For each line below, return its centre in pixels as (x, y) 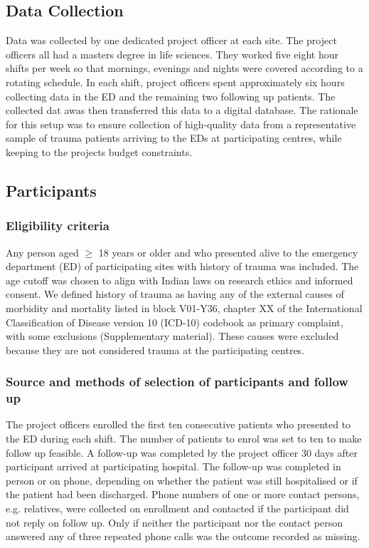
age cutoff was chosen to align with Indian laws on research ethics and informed (180, 280)
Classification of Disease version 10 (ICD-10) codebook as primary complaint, (175, 322)
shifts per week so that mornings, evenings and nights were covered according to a (184, 68)
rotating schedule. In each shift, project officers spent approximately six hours (175, 82)
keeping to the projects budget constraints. (99, 151)
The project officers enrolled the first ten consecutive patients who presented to (178, 424)
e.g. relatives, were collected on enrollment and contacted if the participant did (177, 508)
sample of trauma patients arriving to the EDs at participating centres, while (174, 138)
